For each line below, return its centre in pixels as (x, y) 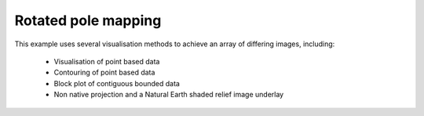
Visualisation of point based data (107, 61)
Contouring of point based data (104, 72)
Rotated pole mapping (88, 20)
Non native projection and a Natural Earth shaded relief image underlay (169, 95)
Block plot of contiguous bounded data (117, 83)
